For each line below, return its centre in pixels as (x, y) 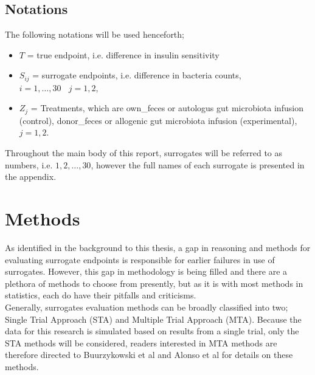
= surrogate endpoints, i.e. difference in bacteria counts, (137, 75)
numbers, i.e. (29, 164)
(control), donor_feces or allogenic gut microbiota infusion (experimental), (158, 120)
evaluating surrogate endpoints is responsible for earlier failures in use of (140, 259)
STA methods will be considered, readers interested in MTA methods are (141, 342)
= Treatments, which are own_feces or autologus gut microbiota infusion (167, 108)
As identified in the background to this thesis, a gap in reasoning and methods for (158, 247)
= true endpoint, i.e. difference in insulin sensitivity (123, 54)
